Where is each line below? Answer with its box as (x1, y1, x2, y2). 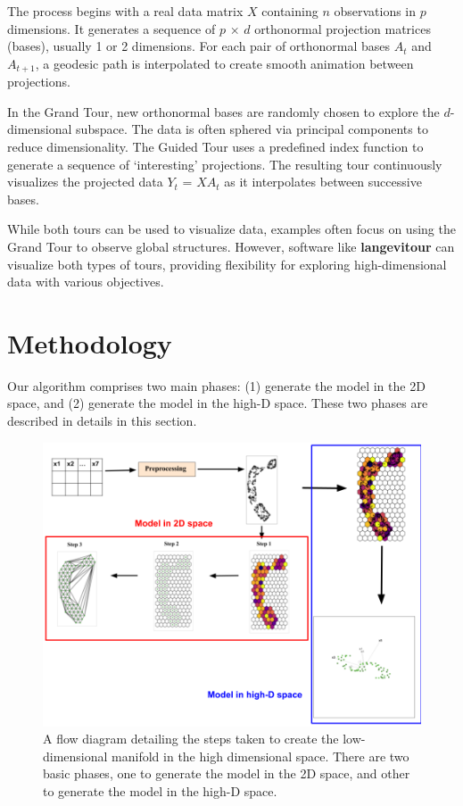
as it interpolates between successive (224, 172, 422, 191)
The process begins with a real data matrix (7, 2, 244, 20)
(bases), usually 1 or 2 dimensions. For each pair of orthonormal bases (7, 37, 391, 55)
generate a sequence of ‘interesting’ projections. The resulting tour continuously (7, 154, 442, 173)
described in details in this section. (7, 411, 197, 430)
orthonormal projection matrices (254, 19, 431, 37)
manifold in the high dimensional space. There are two (112, 746, 409, 765)
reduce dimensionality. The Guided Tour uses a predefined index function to (7, 137, 424, 156)
